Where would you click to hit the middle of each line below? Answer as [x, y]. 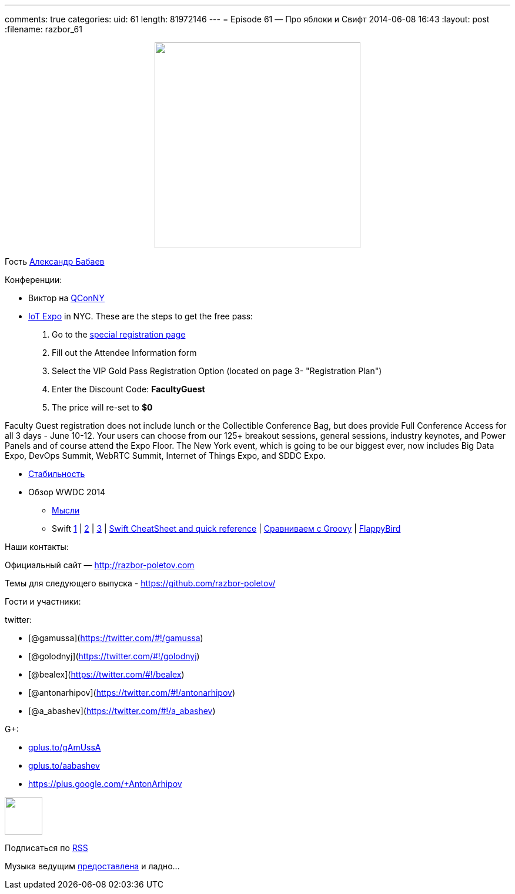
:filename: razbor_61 [44, 29]
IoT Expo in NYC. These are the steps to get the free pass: [141, 316]
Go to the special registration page [119, 334]
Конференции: [34, 280]
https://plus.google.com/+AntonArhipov [105, 784]
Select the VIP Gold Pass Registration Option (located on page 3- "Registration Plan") [217, 371]
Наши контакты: [37, 547]
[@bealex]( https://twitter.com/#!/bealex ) [106, 674]
